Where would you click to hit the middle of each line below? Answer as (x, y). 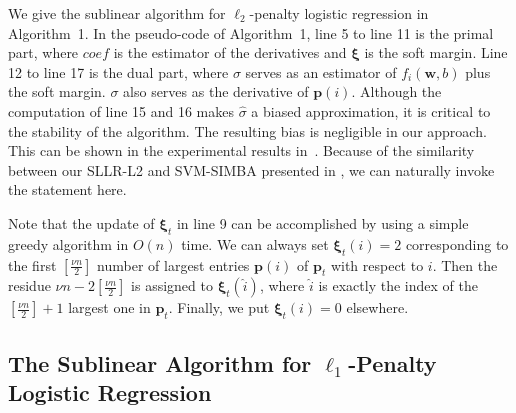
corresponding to (457, 243)
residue (29, 285)
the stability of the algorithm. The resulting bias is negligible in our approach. (247, 130)
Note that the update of (81, 222)
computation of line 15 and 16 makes (121, 110)
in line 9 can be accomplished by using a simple (322, 222)
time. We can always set (255, 243)
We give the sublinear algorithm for (117, 13)
